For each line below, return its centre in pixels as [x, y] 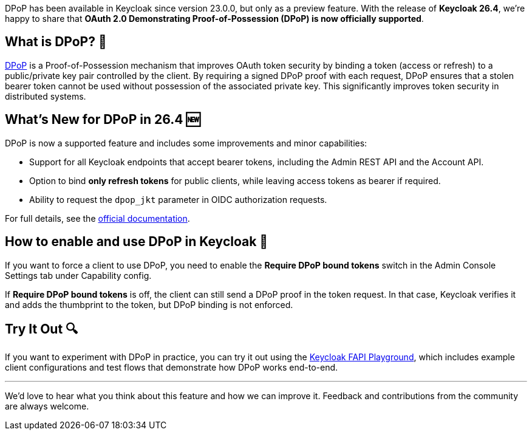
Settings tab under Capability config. [78, 275]
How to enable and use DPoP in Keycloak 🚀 [137, 242]
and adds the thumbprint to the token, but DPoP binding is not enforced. [149, 304]
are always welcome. [47, 406]
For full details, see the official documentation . [97, 218]
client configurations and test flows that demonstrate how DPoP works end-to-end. [172, 368]
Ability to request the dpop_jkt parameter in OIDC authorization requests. [178, 199]
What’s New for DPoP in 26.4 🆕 [103, 120]
